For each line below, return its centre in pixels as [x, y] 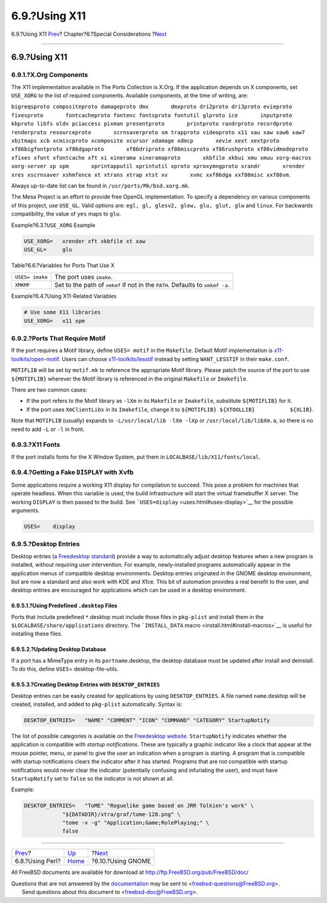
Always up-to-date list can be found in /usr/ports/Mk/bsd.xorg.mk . [101, 186]
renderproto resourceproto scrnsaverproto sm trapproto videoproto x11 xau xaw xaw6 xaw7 [158, 132]
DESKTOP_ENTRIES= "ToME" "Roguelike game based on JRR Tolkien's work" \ [139, 806]
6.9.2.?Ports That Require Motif [58, 339]
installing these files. [37, 634]
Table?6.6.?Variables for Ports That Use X [63, 265]
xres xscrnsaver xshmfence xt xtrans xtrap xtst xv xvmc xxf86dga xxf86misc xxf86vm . [151, 174]
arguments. [25, 510]
